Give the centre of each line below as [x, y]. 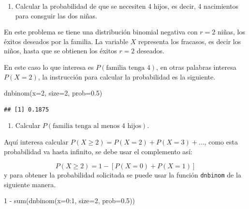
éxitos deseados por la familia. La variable [66, 41]
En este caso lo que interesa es [49, 67]
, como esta [221, 141]
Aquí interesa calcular [36, 141]
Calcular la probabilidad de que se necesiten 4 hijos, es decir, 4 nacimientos [127, 6]
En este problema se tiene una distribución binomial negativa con [101, 32]
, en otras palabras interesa [196, 67]
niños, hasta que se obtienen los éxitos [60, 51]
